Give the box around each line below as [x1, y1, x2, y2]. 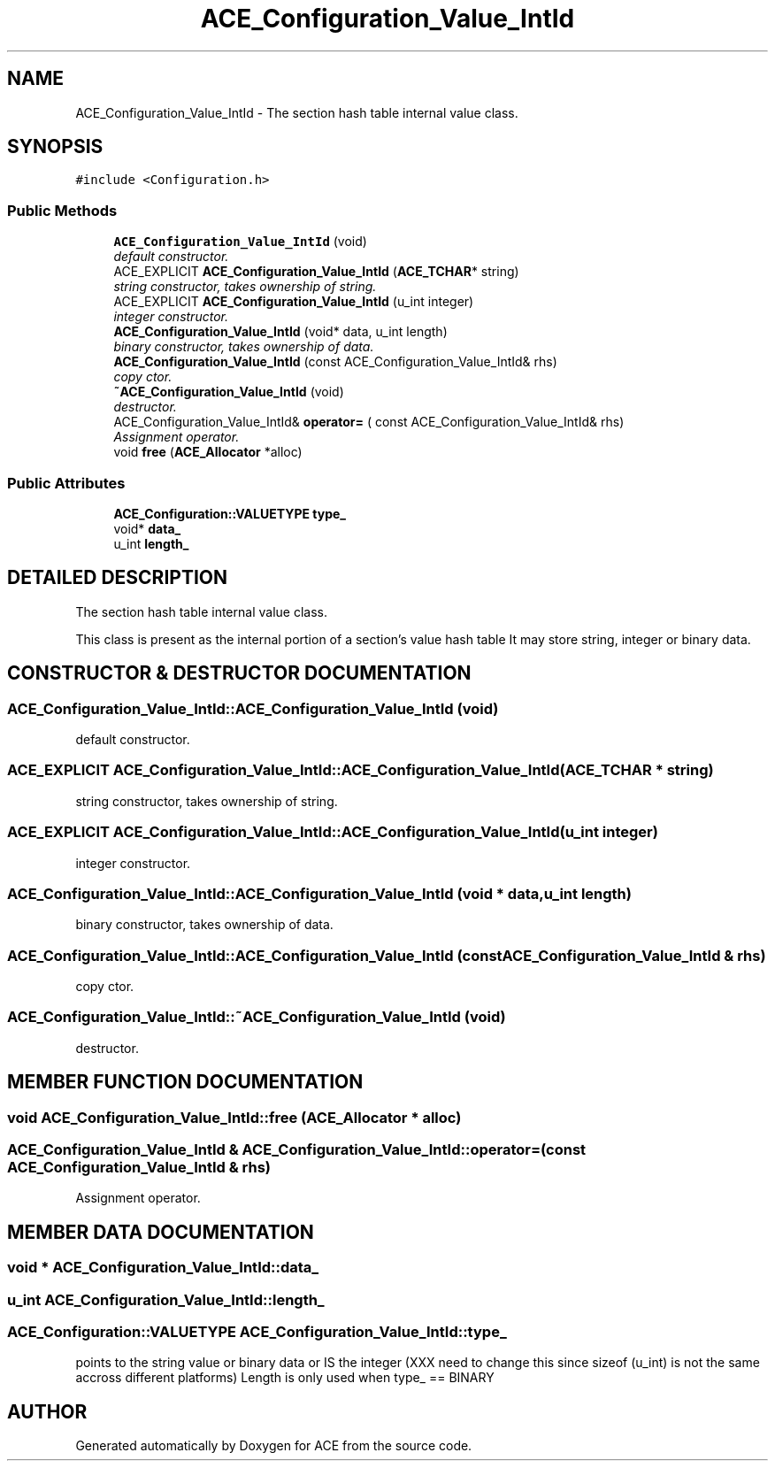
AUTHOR [7, 1400, 88, 1423]
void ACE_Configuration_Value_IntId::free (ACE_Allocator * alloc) [7, 1108, 462, 1126]
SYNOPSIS [7, 135, 104, 158]
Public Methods [7, 201, 118, 219]
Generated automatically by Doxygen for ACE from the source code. [75, 1438, 472, 1454]
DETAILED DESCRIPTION [7, 566, 228, 589]
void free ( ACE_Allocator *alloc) [113, 444, 303, 460]
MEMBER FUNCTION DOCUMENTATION [7, 1071, 364, 1094]
